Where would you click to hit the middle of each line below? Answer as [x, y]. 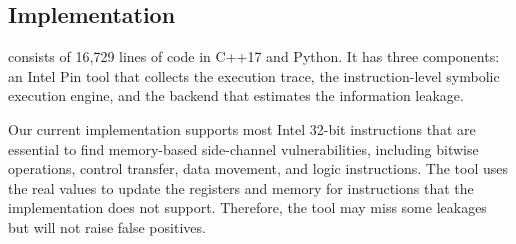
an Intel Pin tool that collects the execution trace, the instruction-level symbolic [254, 75]
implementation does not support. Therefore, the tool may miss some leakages [247, 207]
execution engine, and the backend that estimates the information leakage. [236, 95]
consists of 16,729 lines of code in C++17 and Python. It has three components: [254, 56]
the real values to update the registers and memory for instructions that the [241, 187]
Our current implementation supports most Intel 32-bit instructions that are [242, 128]
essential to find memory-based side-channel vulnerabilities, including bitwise [243, 148]
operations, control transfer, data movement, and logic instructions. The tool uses [258, 168]
